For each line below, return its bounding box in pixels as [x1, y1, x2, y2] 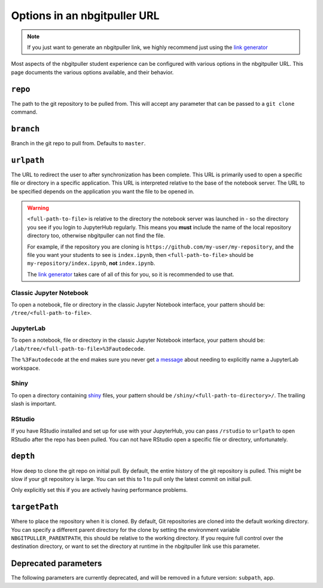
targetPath [11, 502, 59, 512]
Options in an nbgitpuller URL [11, 9, 160, 22]
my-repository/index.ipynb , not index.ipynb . [27, 260, 156, 267]
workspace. [11, 365, 40, 372]
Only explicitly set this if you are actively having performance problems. [11, 486, 188, 494]
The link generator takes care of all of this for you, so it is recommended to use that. [27, 271, 234, 278]
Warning [27, 204, 49, 212]
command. [11, 108, 38, 116]
